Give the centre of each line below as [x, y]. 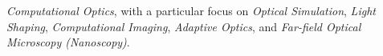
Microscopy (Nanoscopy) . [68, 42]
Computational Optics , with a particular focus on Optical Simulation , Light [191, 10]
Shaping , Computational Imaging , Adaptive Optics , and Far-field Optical [184, 26]
